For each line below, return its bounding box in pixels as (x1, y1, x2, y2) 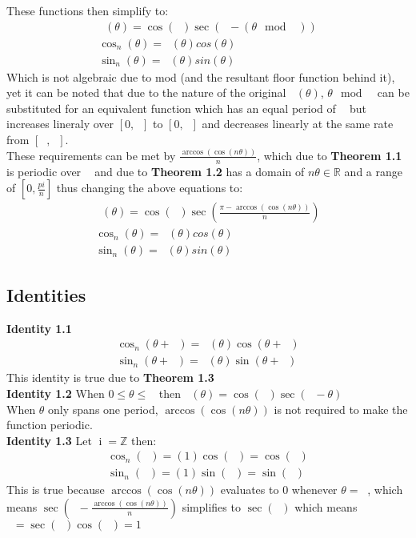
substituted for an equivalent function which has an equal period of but (6, 99, 366, 116)
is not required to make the (274, 400, 408, 417)
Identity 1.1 (6, 319, 72, 336)
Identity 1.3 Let (6, 432, 92, 448)
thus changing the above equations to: (56, 179, 243, 196)
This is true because (6, 481, 105, 498)
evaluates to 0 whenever (220, 481, 338, 498)
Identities (6, 282, 86, 307)
